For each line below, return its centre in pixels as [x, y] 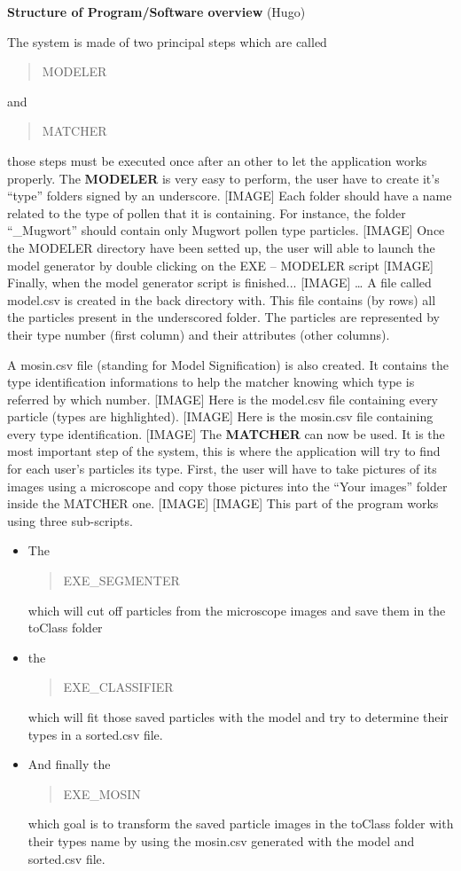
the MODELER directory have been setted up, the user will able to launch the [221, 247]
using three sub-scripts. [70, 520]
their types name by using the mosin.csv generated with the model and [221, 840]
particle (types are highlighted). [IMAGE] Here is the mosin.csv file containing [220, 416]
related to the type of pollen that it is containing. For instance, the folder [207, 212]
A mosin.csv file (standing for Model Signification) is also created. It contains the [228, 364]
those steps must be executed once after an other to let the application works [217, 160]
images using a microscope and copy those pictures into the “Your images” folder [227, 486]
